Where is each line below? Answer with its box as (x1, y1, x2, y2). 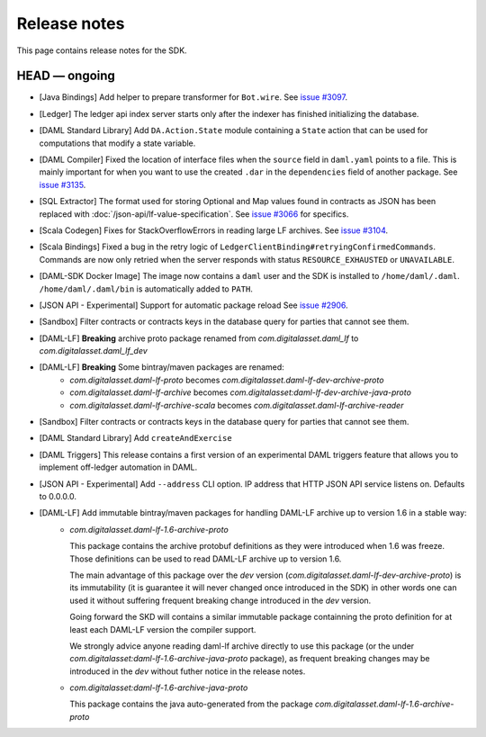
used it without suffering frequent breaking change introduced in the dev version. (69, 595, 372, 606)
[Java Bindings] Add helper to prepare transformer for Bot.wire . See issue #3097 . (39, 92, 348, 103)
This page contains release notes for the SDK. (16, 45, 188, 56)
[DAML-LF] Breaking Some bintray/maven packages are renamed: (39, 362, 285, 373)
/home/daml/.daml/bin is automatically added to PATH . (39, 283, 254, 294)
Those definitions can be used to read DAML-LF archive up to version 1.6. (69, 553, 342, 564)
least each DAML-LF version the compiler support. (69, 624, 256, 634)
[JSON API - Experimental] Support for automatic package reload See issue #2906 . (39, 300, 348, 310)
